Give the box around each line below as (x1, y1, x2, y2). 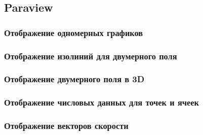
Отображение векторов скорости (4, 119, 129, 132)
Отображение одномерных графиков (4, 26, 143, 39)
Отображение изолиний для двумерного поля (4, 49, 177, 62)
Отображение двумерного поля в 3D (4, 73, 145, 85)
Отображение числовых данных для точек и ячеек (4, 96, 199, 109)
